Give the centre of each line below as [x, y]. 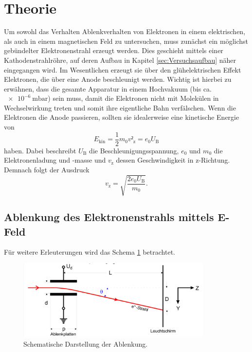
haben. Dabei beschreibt [40, 150]
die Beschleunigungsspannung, [134, 150]
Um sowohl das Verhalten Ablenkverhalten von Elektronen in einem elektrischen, [125, 31]
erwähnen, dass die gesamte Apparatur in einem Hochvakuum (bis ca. [108, 88]
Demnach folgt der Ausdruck [47, 169]
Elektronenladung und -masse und [55, 160]
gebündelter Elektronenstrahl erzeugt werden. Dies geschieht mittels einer [114, 50]
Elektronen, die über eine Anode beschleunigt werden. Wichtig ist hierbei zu [118, 79]
